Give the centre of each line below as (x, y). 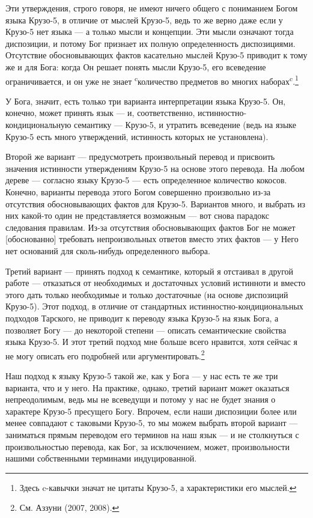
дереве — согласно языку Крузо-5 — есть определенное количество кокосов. (146, 180)
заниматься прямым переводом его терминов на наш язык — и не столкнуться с (152, 434)
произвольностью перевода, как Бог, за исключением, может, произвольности (147, 446)
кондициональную (38, 124)
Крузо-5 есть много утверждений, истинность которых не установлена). (137, 136)
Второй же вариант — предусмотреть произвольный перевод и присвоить (140, 157)
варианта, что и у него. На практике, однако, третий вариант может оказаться (147, 387)
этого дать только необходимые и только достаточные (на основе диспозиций (147, 294)
